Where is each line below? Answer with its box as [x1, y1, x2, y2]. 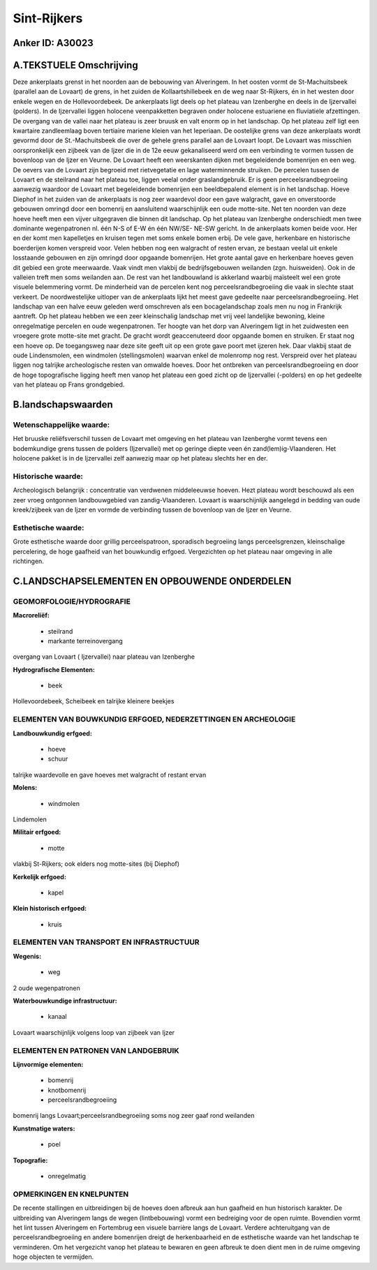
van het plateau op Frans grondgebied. [13, 380, 125, 389]
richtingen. [13, 557, 45, 565]
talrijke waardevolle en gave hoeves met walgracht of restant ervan [13, 770, 207, 779]
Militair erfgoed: [13, 828, 61, 837]
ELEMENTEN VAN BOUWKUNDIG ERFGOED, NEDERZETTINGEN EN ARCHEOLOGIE [13, 715, 296, 724]
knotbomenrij [47, 1086, 87, 1094]
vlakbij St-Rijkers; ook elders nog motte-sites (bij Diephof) [13, 860, 180, 868]
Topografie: [13, 1156, 48, 1165]
